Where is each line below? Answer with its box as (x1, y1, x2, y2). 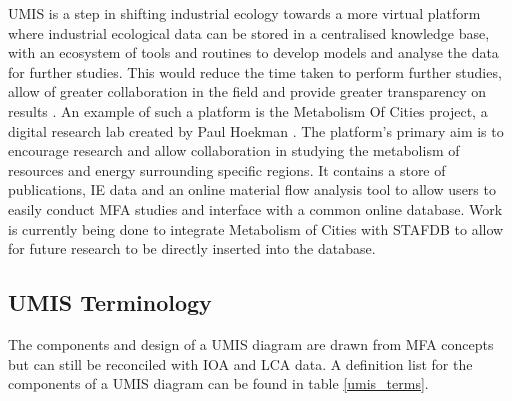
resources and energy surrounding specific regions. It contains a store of (8, 159, 446, 180)
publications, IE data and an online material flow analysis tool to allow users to (8, 179, 496, 200)
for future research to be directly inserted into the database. (8, 238, 376, 259)
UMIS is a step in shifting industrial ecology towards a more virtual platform (8, 3, 481, 23)
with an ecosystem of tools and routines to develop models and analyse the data (8, 42, 499, 63)
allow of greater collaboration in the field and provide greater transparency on (8, 81, 486, 102)
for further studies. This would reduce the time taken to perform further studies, (8, 61, 502, 82)
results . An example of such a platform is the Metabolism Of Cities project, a (8, 100, 488, 121)
